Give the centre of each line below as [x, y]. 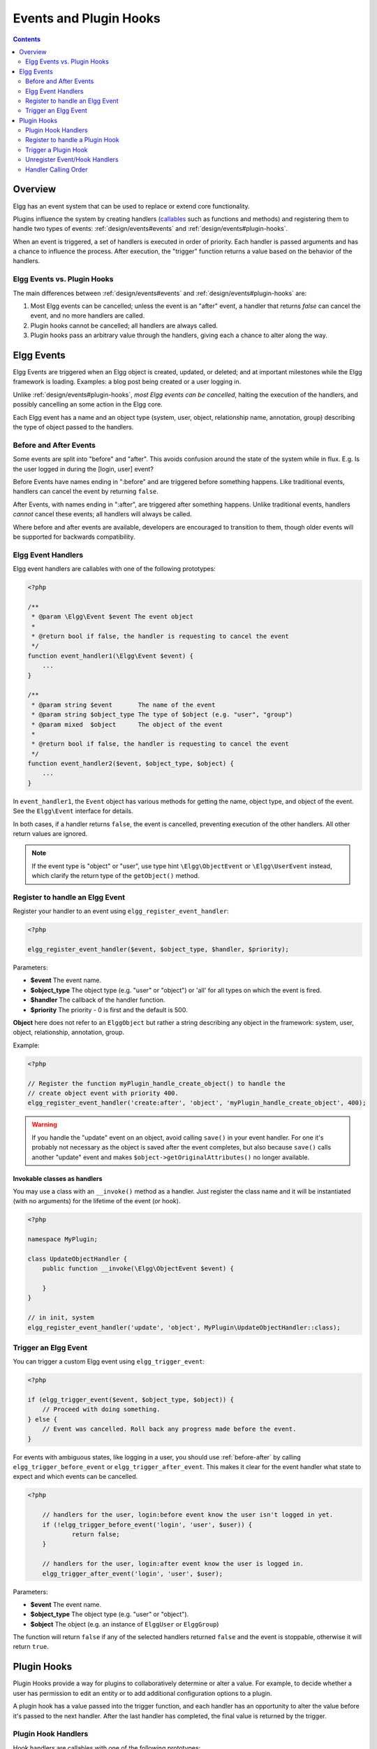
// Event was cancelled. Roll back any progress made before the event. [169, 1429]
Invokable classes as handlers [58, 1178]
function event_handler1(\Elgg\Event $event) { [110, 656]
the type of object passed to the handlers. [73, 427]
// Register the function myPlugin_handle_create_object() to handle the [156, 1083]
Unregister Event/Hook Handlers [72, 160]
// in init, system [61, 1318]
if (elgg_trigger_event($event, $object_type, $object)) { [131, 1400]
